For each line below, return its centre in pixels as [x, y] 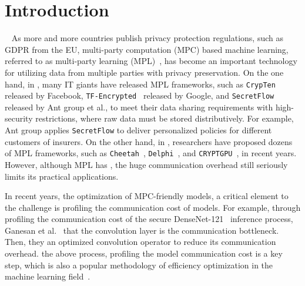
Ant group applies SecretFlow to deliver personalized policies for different [138, 130]
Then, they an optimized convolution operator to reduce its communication [140, 242]
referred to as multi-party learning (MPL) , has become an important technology [151, 61]
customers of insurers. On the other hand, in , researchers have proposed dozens [149, 141]
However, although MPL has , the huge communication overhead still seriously [146, 164]
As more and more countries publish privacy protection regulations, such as [147, 38]
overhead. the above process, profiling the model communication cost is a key [144, 253]
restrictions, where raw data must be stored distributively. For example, [165, 118]
